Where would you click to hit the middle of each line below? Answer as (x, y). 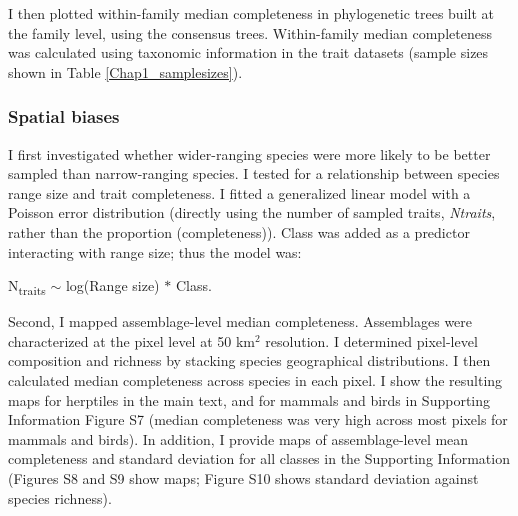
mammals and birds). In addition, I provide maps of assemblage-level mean (238, 438)
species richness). (60, 497)
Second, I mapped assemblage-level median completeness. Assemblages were (240, 321)
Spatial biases (64, 116)
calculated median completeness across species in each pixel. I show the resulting (255, 380)
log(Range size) (112, 285)
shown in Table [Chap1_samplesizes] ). (125, 71)
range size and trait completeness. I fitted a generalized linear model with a (239, 192)
